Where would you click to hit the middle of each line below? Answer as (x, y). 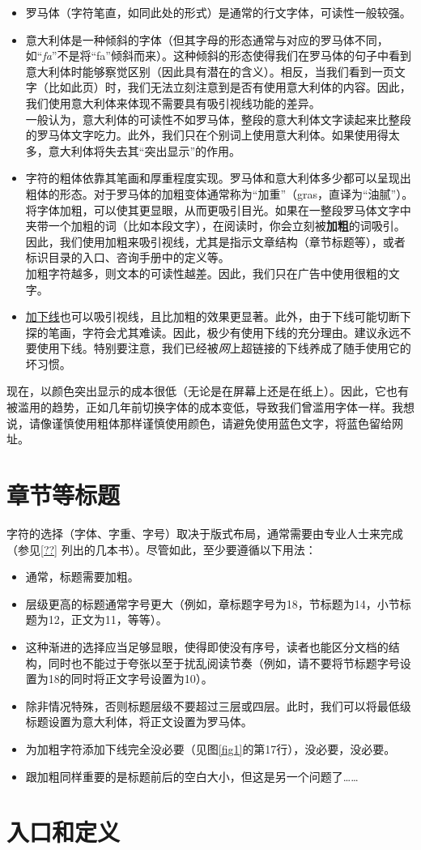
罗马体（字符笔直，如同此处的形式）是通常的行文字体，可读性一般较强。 (218, 12)
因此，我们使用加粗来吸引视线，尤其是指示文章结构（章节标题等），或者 (215, 241)
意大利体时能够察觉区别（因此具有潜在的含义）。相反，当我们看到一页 (210, 71)
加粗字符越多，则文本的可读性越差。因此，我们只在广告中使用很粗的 (207, 273)
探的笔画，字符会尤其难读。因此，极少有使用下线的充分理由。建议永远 (213, 332)
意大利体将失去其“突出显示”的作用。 (145, 150)
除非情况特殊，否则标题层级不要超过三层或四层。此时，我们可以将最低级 (218, 705)
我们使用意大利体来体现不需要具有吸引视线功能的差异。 (173, 103)
